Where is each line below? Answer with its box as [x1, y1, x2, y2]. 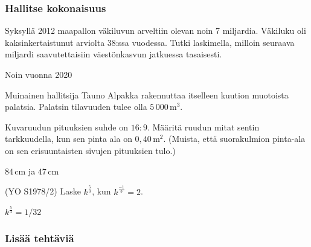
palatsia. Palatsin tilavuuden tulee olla [5, 100, 147, 113]
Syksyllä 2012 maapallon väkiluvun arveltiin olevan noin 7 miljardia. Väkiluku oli [5, 24, 306, 37]
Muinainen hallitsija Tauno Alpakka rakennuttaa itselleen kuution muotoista [5, 88, 289, 101]
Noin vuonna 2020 [5, 68, 72, 80]
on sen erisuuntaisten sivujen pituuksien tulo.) [5, 144, 176, 156]
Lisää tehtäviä [5, 231, 74, 246]
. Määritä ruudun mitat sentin [147, 120, 260, 133]
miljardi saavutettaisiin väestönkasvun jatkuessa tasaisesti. [5, 48, 222, 60]
